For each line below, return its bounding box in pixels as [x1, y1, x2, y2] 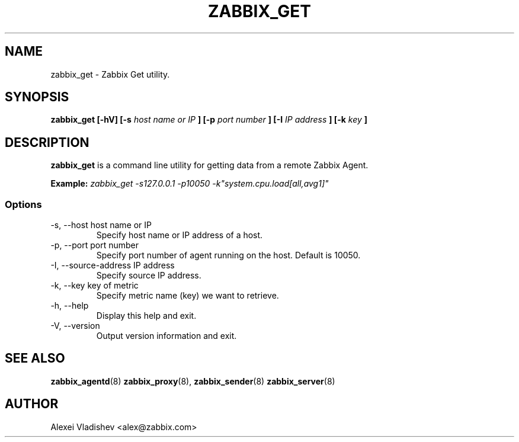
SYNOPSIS [5, 89, 69, 105]
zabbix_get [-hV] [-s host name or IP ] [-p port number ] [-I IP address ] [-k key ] [50, 114, 367, 125]
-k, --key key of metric [50, 280, 139, 291]
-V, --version [50, 321, 100, 331]
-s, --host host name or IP [50, 220, 152, 230]
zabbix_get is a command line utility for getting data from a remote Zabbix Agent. [50, 160, 369, 171]
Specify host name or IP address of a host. [96, 230, 263, 241]
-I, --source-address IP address [50, 260, 175, 271]
